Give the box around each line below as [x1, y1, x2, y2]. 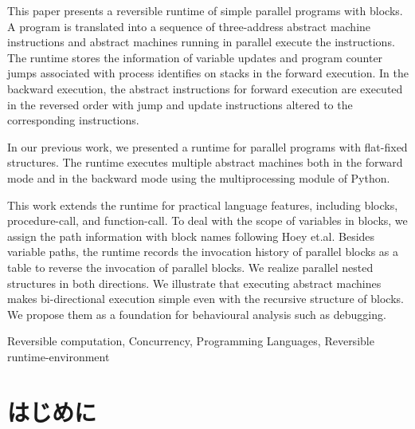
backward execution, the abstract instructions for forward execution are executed [7, 80, 403, 96]
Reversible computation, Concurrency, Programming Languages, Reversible [7, 333, 374, 349]
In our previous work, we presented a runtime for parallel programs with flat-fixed [7, 138, 408, 155]
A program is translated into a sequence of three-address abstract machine [7, 18, 371, 34]
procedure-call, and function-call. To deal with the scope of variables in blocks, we [7, 212, 408, 229]
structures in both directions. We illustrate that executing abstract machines [7, 274, 382, 291]
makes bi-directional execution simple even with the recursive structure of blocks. [7, 290, 404, 307]
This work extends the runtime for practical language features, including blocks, [7, 196, 398, 213]
